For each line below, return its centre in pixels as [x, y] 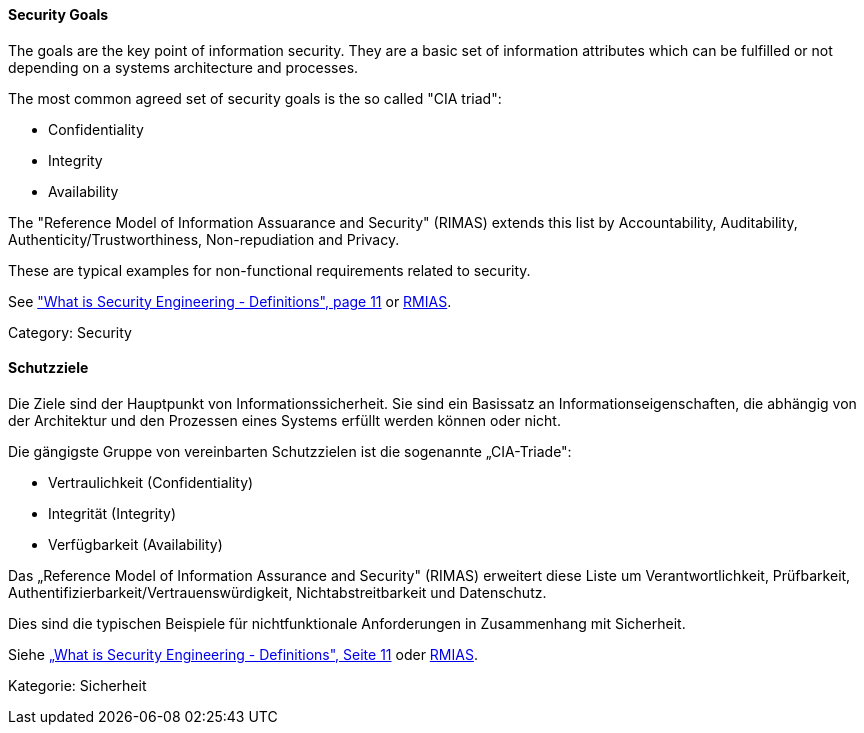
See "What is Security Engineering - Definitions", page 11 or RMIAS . [230, 301]
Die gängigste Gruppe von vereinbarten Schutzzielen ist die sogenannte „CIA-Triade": [290, 451]
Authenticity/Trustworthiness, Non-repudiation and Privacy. [204, 239]
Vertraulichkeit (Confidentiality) [151, 482]
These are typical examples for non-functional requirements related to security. [269, 270]
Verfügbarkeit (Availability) [135, 544]
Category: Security [70, 332]
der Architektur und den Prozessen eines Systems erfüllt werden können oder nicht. [284, 420]
